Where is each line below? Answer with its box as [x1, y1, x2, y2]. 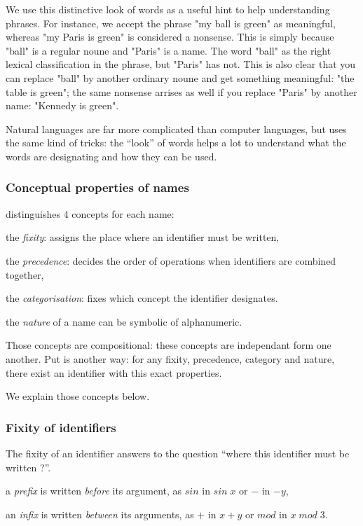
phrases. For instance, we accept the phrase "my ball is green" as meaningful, [6, 15, 336, 30]
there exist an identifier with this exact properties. [6, 365, 222, 380]
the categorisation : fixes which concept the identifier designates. [6, 291, 278, 305]
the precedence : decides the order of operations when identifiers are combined [6, 253, 336, 268]
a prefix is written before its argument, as [6, 483, 182, 498]
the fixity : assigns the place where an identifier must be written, [6, 230, 280, 244]
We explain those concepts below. [6, 389, 150, 403]
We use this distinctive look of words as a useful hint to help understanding [6, 2, 330, 16]
